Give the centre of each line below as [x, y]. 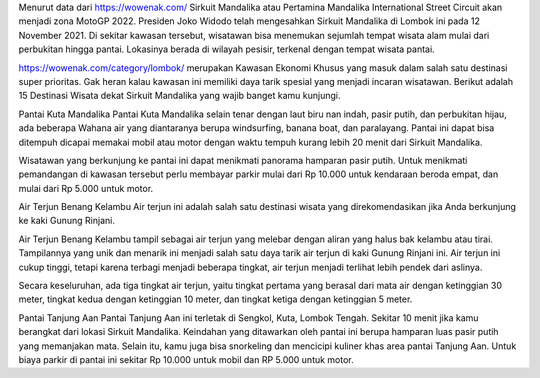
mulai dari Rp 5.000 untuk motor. [86, 188]
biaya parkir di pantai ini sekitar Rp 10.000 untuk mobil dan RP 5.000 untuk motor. [186, 359]
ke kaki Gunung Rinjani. [66, 221]
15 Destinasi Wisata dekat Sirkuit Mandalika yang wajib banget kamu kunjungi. [179, 96]
